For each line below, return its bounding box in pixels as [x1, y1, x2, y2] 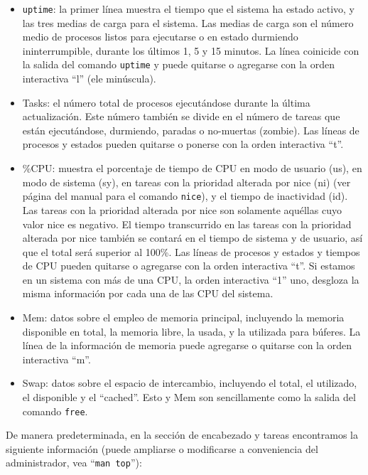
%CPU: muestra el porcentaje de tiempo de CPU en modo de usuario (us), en [22, 161, 362, 176]
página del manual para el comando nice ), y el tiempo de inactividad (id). [22, 188, 348, 203]
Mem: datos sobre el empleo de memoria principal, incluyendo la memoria [22, 310, 345, 325]
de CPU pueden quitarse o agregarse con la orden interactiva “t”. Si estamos [22, 258, 355, 273]
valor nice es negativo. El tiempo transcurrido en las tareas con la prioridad [22, 216, 352, 231]
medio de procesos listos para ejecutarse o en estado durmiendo [22, 29, 298, 44]
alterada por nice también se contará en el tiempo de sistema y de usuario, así [22, 230, 363, 245]
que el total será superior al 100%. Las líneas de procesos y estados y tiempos [22, 244, 360, 259]
